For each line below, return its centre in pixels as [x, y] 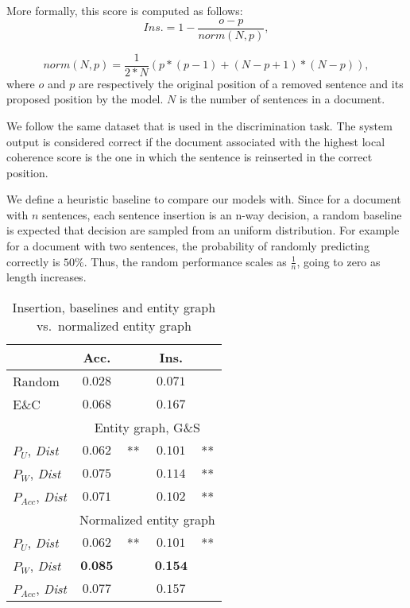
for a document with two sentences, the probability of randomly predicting [188, 246]
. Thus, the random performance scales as [185, 261]
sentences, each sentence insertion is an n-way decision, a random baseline [222, 214]
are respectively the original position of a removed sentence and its [241, 83]
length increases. [46, 277]
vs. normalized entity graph [114, 326]
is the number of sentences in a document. [282, 99]
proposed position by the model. [85, 99]
